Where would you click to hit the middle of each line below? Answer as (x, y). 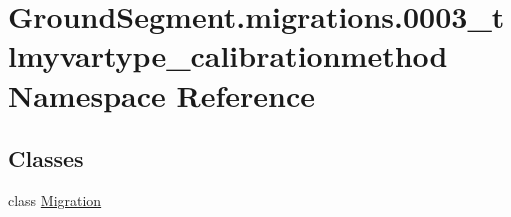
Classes (46, 158)
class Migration (55, 199)
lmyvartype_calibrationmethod (228, 55)
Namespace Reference (161, 94)
